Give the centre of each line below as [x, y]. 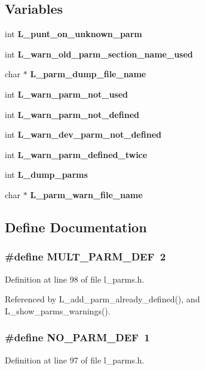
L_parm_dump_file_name [88, 74]
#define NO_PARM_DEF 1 [77, 337]
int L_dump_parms [46, 175]
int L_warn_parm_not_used [67, 94]
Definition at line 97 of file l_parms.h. [75, 360]
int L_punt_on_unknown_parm [74, 34]
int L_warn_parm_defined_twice [76, 154]
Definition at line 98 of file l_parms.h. [75, 279]
